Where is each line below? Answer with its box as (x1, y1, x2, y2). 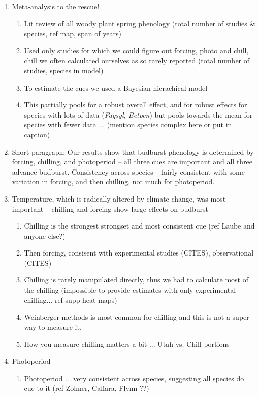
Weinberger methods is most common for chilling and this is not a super (24, 311, 249, 322)
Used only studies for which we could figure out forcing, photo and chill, (24, 45, 249, 55)
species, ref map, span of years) (24, 28, 121, 39)
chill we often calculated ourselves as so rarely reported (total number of (24, 55, 250, 66)
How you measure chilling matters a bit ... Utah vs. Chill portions (24, 338, 230, 349)
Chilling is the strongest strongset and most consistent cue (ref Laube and (24, 220, 255, 231)
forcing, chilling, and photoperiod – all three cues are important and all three (12, 156, 253, 167)
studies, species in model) (24, 65, 104, 75)
